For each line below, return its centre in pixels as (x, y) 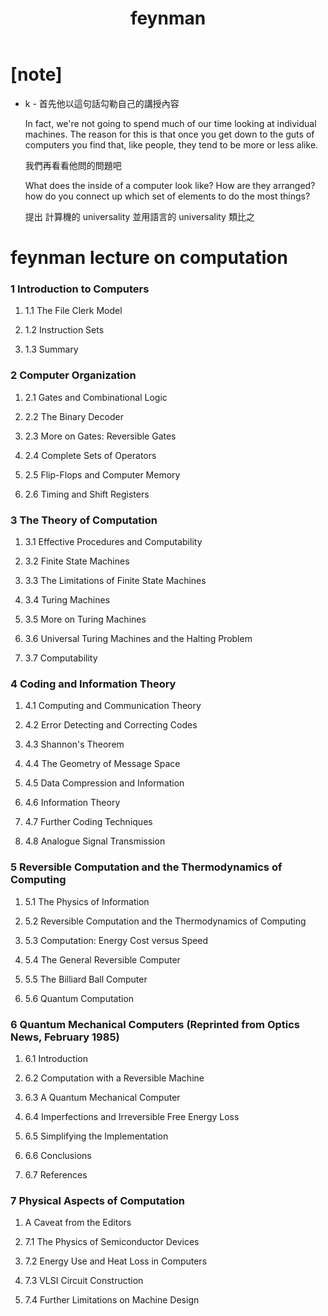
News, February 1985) (65, 1037)
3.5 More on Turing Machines (85, 619)
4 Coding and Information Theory (93, 684)
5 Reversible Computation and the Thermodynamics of (146, 867)
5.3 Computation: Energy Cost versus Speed (116, 940)
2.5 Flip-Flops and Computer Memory (102, 474)
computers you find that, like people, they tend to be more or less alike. (171, 144)
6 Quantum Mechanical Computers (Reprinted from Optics (155, 1024)
